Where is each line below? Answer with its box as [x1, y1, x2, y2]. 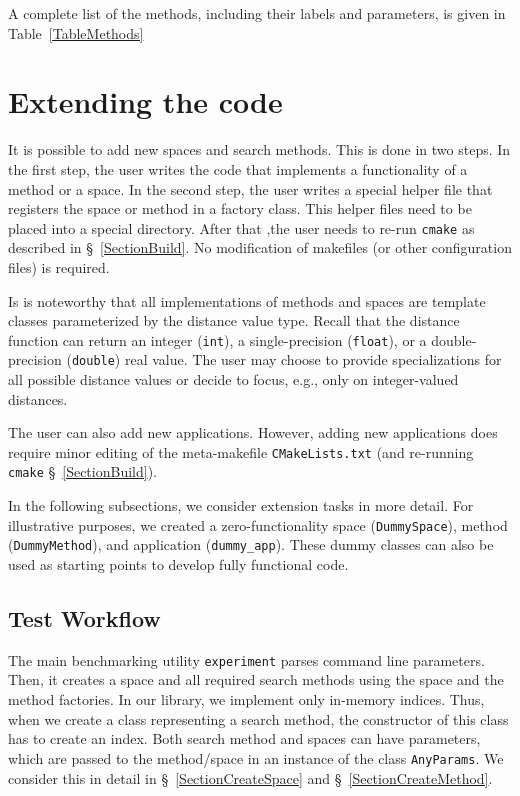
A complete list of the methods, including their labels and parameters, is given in [8, 3, 506, 23]
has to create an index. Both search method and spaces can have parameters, [8, 728, 481, 749]
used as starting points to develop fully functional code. [8, 554, 349, 575]
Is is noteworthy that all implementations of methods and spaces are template [8, 290, 486, 311]
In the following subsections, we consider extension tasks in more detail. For [8, 495, 474, 516]
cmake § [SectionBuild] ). [8, 461, 157, 482]
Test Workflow [8, 603, 161, 634]
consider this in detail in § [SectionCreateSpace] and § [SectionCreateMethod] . [8, 767, 493, 788]
